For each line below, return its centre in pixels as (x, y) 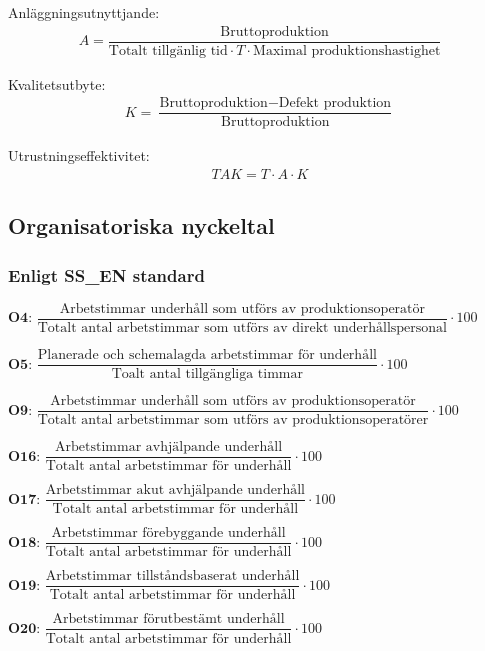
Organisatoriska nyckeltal (141, 225)
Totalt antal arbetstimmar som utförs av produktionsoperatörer (233, 420)
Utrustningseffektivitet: (79, 155)
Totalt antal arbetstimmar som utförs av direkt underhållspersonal (242, 328)
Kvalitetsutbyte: (57, 83)
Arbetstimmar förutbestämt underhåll (168, 619)
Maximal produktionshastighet (347, 50)
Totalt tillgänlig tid (168, 50)
